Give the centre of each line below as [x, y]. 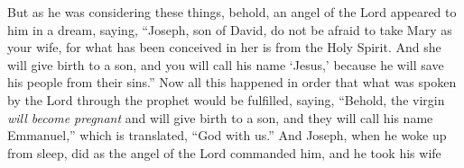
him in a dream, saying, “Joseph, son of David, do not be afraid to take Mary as [230, 29]
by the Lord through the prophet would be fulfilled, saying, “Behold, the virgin [226, 99]
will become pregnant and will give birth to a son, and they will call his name [220, 117]
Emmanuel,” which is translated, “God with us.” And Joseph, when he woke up [227, 135]
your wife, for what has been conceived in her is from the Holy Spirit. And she [224, 47]
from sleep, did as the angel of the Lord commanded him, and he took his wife [224, 152]
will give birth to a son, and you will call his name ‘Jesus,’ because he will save [226, 64]
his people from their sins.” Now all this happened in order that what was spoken [232, 82]
